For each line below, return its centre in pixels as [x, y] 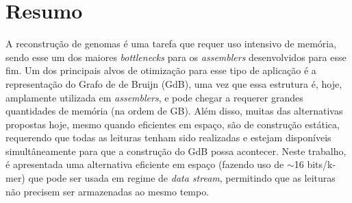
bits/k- [322, 164]
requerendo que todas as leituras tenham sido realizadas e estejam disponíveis [168, 138]
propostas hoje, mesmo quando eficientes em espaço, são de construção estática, [173, 124]
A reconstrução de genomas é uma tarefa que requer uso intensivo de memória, [171, 44]
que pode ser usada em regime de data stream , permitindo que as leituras [182, 178]
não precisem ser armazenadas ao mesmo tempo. [108, 191]
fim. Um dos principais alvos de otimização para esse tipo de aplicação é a [161, 70]
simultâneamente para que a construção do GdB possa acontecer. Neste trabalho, [176, 151]
